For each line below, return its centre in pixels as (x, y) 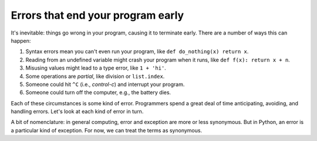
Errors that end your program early (97, 15)
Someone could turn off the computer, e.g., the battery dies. (98, 92)
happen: (21, 40)
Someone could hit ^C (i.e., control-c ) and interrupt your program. (105, 84)
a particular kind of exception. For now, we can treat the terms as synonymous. (107, 130)
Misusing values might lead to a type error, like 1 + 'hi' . (96, 68)
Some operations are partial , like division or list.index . (95, 76)
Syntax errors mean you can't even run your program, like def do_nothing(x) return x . (137, 51)
